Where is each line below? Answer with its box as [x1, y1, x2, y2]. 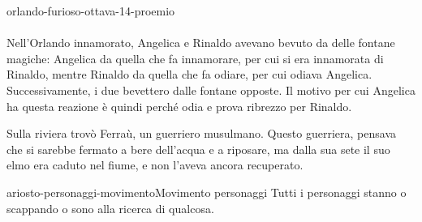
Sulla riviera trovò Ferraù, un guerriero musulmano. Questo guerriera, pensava [6, 125, 397, 142]
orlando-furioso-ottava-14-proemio [6, 2, 175, 19]
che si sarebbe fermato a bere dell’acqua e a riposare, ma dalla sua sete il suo [6, 140, 390, 157]
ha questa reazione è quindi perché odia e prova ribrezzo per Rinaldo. [6, 97, 352, 114]
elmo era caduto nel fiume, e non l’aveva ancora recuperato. [6, 156, 304, 173]
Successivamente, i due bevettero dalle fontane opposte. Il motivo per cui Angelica [6, 81, 416, 98]
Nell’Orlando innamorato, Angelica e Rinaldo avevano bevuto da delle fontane [6, 34, 395, 51]
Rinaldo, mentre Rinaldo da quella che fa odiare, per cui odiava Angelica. [6, 66, 372, 83]
